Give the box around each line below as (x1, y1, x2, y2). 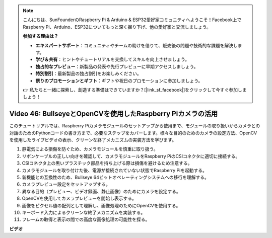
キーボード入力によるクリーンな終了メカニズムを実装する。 (22, 209, 146, 215)
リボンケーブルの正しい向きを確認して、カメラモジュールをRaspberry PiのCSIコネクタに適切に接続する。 (22, 153, 240, 159)
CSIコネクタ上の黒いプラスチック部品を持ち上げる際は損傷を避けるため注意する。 (22, 160, 192, 166)
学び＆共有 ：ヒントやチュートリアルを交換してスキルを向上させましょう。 (35, 56, 190, 62)
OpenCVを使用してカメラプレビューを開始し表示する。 (22, 195, 137, 201)
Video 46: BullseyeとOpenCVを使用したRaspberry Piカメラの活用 (9, 110, 218, 118)
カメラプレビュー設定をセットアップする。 (22, 181, 110, 187)
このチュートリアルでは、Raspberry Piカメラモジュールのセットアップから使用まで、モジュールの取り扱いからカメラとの (9, 123, 260, 129)
